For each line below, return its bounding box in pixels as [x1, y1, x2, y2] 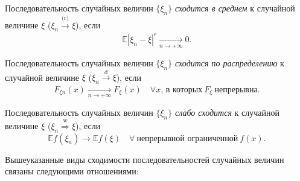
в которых [165, 85, 203, 94]
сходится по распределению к [174, 56, 284, 69]
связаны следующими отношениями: [5, 165, 139, 177]
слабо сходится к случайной [174, 106, 279, 119]
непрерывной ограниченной [136, 134, 238, 143]
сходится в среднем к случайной [174, 2, 295, 14]
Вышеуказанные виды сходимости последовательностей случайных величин [5, 153, 284, 165]
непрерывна [214, 85, 258, 94]
